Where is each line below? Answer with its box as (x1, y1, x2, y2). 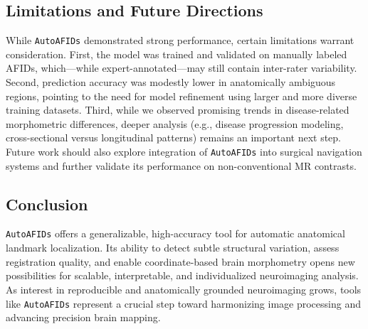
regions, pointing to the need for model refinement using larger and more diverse (6, 88, 357, 103)
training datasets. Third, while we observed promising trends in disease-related (6, 102, 349, 117)
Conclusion (6, 193, 88, 215)
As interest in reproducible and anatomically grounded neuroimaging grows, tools (6, 281, 362, 296)
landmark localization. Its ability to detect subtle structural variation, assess (6, 240, 340, 255)
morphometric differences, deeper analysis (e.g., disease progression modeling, (6, 116, 344, 131)
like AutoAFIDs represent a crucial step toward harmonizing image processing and (6, 296, 361, 311)
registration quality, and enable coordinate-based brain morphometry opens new (6, 254, 355, 269)
